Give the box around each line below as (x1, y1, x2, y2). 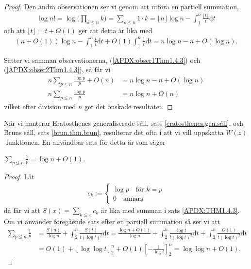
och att (4, 25, 25, 35)
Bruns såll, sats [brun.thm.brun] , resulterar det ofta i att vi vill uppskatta (4, 127, 224, 137)
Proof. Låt (4, 172, 34, 182)
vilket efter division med (4, 101, 76, 112)
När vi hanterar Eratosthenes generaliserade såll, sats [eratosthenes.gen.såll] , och (4, 117, 244, 128)
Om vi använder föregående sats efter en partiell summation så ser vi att (4, 216, 220, 226)
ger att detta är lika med (78, 25, 152, 35)
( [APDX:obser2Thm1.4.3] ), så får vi (4, 64, 111, 75)
